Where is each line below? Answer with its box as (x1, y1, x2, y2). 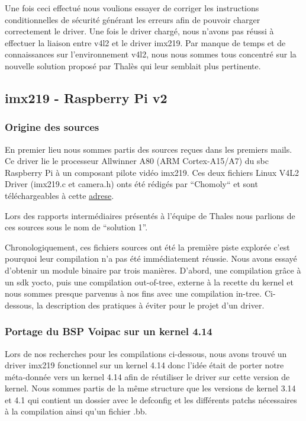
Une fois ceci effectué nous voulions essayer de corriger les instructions (5, 2, 259, 14)
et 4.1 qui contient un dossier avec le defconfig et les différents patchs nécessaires (5, 393, 297, 406)
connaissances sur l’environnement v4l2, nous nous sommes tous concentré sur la (5, 48, 297, 60)
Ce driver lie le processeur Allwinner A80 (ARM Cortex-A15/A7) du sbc (5, 155, 269, 167)
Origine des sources (5, 120, 99, 134)
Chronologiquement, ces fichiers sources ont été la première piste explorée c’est (5, 240, 290, 253)
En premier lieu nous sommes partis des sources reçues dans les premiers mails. (5, 143, 292, 155)
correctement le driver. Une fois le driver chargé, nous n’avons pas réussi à (5, 25, 274, 37)
